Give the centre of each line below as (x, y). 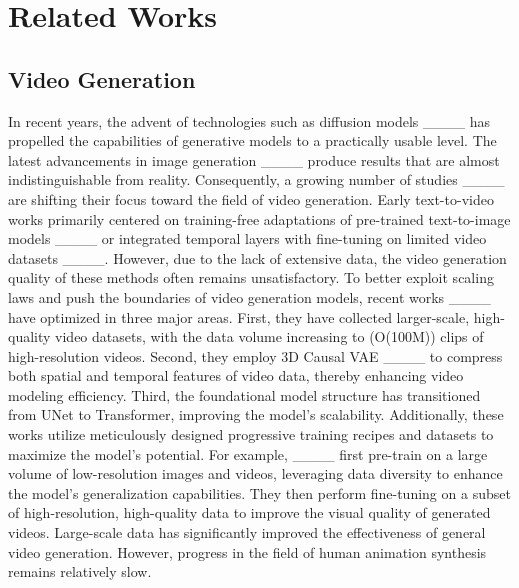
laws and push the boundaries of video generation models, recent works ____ (249, 296)
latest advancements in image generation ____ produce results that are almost (254, 159)
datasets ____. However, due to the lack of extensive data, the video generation (257, 257)
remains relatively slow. (80, 571)
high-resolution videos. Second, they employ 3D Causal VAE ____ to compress (255, 355)
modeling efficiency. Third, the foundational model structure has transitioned (244, 394)
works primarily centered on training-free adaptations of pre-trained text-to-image (259, 218)
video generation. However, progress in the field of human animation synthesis (247, 551)
